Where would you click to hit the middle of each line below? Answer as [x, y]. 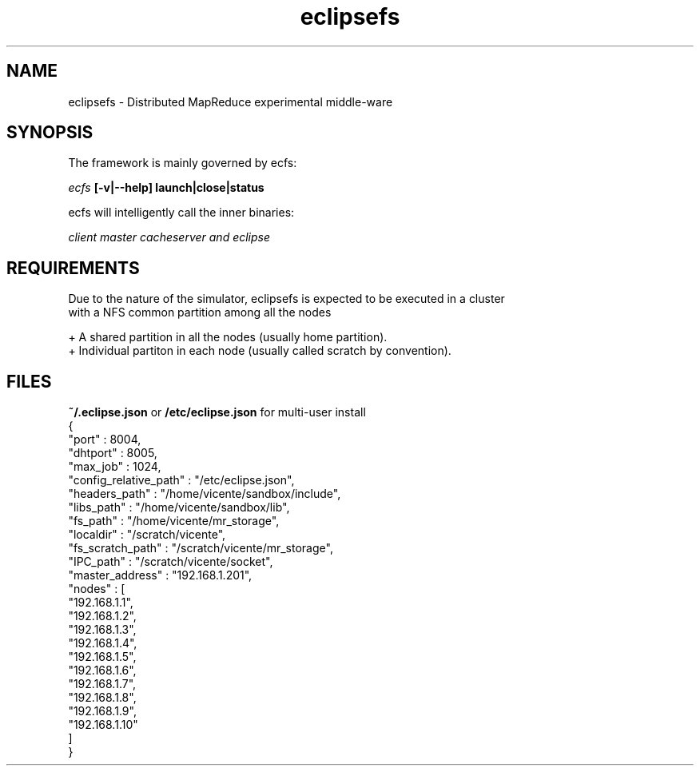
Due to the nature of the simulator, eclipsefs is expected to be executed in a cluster [286, 299]
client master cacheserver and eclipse [169, 237]
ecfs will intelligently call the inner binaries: [181, 213]
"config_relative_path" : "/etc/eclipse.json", [181, 480]
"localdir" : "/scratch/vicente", [147, 535]
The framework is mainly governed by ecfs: [183, 163]
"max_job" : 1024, [115, 467]
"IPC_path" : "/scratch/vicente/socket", [171, 562]
